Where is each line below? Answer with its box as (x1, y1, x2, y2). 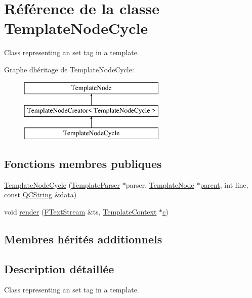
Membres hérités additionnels (4, 231, 162, 246)
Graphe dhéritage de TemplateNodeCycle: (4, 64, 134, 74)
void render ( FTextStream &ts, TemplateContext (4, 206, 157, 217)
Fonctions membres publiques (4, 155, 162, 171)
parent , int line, (200, 179, 248, 190)
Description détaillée (4, 261, 114, 276)
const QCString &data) (4, 189, 77, 200)
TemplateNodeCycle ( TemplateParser (4, 179, 120, 190)
